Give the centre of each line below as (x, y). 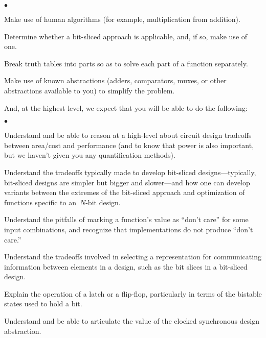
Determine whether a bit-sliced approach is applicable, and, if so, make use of (126, 36)
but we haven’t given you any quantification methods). (90, 155)
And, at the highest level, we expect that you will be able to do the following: (126, 107)
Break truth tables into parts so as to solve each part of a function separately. (126, 63)
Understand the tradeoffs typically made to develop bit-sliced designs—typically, (130, 172)
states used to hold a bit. (43, 304)
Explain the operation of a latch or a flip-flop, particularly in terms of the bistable (133, 293)
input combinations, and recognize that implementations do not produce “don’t (129, 229)
